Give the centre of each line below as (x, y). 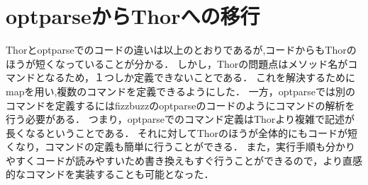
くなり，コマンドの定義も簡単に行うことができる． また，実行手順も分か (176, 147)
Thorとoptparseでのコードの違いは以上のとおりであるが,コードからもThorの (181, 50)
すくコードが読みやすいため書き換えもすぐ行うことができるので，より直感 (189, 160)
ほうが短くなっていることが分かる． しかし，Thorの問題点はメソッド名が (177, 63)
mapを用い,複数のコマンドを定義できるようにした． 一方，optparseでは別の (180, 91)
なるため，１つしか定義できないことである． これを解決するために (200, 77)
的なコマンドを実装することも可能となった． (110, 174)
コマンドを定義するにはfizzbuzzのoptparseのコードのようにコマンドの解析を (180, 105)
